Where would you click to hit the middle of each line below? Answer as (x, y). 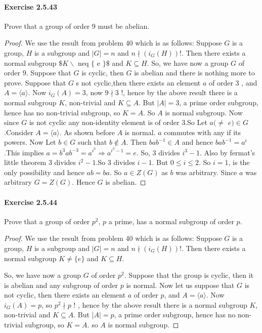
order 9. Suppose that (38, 73)
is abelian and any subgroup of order (61, 285)
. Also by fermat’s (228, 152)
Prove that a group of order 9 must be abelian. (77, 26)
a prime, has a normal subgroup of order (171, 221)
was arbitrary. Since (206, 172)
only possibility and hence (44, 172)
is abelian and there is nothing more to (194, 73)
